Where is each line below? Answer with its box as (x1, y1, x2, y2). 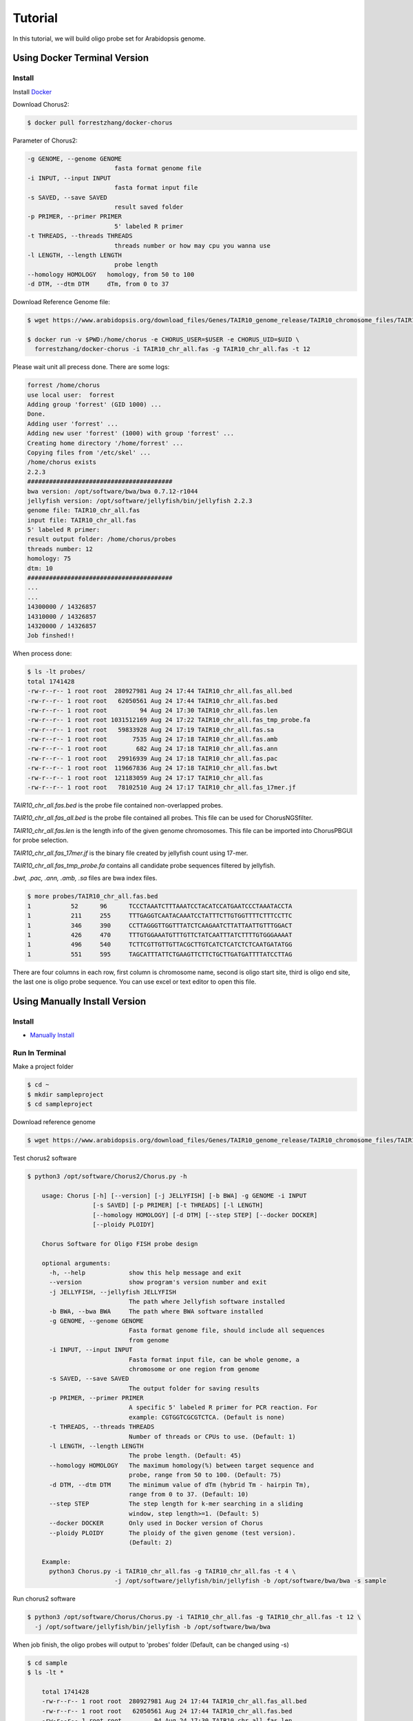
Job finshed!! (27, 632, 75, 640)
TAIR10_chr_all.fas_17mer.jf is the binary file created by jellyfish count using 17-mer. (12, 849, 248, 857)
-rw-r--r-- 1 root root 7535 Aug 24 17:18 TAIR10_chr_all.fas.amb (27, 735, 278, 743)
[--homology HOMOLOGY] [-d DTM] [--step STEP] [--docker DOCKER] (92, 1211, 318, 1218)
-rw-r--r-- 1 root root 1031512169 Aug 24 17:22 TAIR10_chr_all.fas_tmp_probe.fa (27, 716, 311, 724)
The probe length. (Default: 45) (128, 1452, 242, 1459)
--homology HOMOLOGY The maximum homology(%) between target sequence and (49, 1461, 315, 1469)
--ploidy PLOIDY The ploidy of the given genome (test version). (49, 1529, 296, 1537)
